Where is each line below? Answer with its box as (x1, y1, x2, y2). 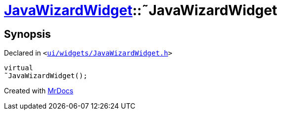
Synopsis (4, 28, 51, 40)
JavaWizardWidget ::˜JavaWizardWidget (4, 2, 278, 19)
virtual (4, 64, 34, 72)
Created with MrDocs (4, 86, 74, 95)
